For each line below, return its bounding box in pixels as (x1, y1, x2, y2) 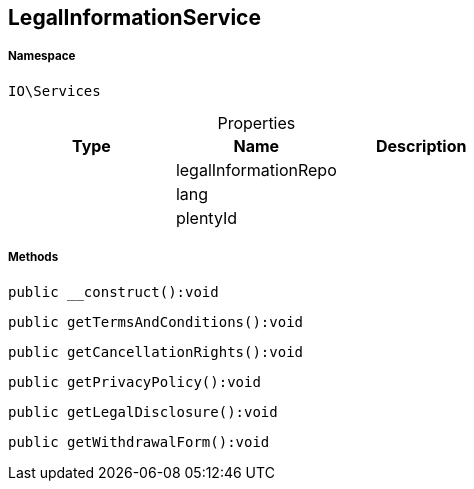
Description (376, 135, 467, 156)
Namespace (8, 49, 76, 64)
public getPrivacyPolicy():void (8, 373, 261, 390)
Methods (8, 250, 59, 265)
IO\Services (8, 82, 101, 99)
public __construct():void (8, 283, 219, 300)
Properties (217, 112, 296, 133)
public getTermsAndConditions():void (8, 313, 304, 330)
